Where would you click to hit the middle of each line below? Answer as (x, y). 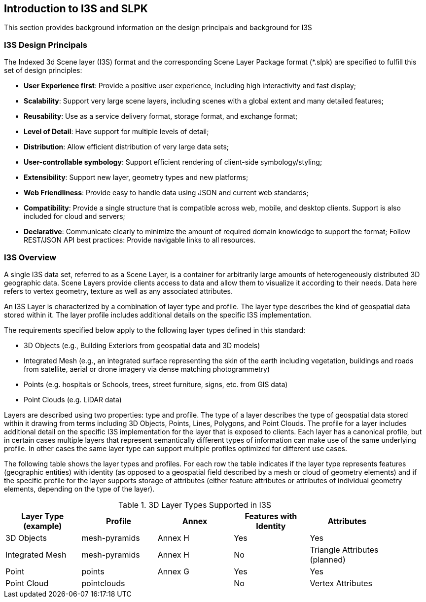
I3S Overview (30, 257)
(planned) (328, 559)
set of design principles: (43, 71)
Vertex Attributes (341, 583)
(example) (43, 526)
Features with (271, 516)
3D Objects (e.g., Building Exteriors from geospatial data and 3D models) (142, 345)
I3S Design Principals (46, 45)
